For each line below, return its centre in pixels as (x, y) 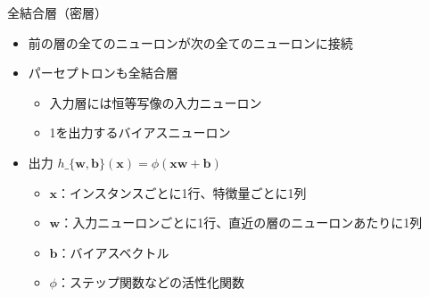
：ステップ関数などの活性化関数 (150, 282)
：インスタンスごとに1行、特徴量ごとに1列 (182, 192)
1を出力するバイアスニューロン (140, 132)
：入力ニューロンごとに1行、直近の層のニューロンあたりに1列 (241, 223)
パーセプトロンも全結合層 (103, 73)
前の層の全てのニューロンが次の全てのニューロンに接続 (190, 42)
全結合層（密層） (57, 12)
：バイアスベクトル (113, 252)
